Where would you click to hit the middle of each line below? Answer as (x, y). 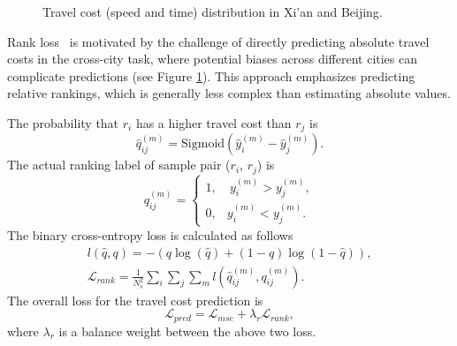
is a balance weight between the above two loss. (187, 331)
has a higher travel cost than (213, 122)
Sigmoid (203, 144)
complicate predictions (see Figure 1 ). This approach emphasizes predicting (211, 75)
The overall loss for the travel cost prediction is (135, 300)
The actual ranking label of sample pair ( (119, 165)
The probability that (63, 122)
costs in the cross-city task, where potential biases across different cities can (213, 59)
